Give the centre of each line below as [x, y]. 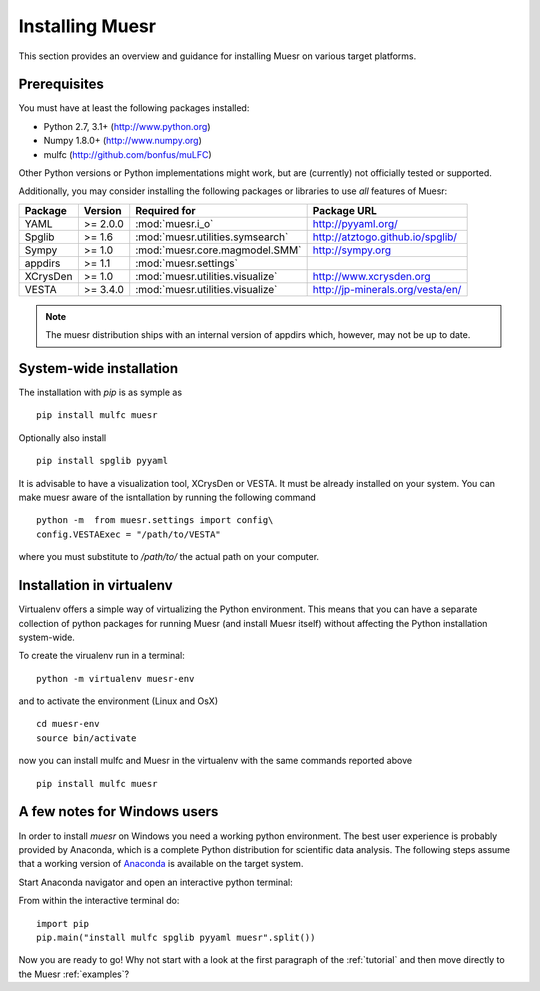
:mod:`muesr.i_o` [174, 223]
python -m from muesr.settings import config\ [155, 520]
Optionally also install [62, 437]
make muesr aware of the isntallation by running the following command [167, 497]
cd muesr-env [68, 724]
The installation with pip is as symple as [100, 392]
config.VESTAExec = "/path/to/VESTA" [129, 534]
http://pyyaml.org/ [355, 223]
